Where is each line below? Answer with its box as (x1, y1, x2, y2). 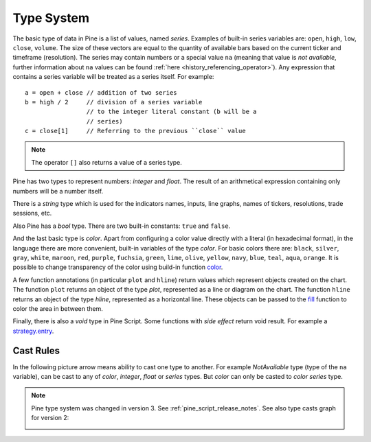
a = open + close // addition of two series (25, 89, 178, 96)
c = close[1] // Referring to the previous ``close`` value (25, 127, 247, 135)
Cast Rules (12, 345, 60, 356)
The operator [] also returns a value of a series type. (31, 158, 182, 166)
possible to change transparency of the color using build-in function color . (12, 263, 223, 271)
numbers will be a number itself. (12, 187, 104, 195)
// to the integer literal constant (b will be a (86, 108, 257, 116)
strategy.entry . (12, 327, 54, 335)
